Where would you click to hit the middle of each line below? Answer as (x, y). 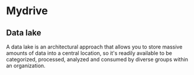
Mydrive (27, 11)
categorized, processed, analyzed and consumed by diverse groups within (97, 59)
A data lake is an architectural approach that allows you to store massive (94, 47)
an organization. (26, 66)
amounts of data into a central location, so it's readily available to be (89, 53)
